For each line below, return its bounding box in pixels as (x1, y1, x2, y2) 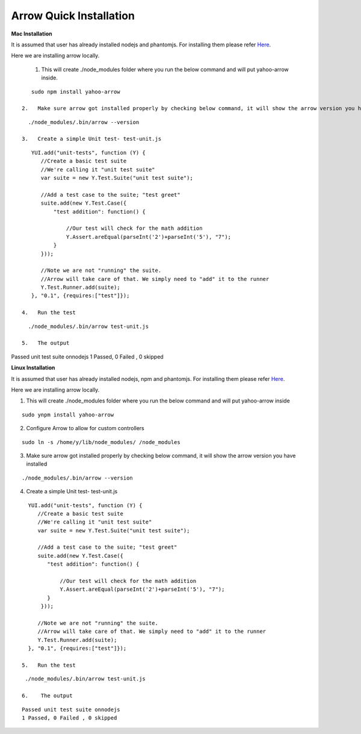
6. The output (22, 692, 73, 699)
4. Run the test (22, 309, 76, 316)
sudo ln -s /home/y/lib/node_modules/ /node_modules (22, 439, 180, 445)
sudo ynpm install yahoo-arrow (22, 411, 114, 418)
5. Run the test (22, 662, 76, 668)
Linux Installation (11, 364, 55, 371)
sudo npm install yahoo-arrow (31, 88, 120, 95)
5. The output (22, 340, 70, 347)
